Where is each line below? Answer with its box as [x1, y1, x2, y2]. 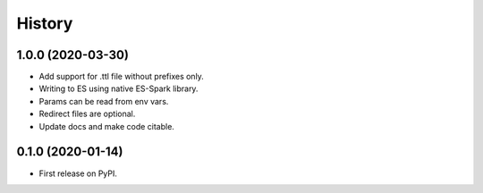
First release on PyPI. [38, 168, 118, 179]
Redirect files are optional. [38, 108, 136, 120]
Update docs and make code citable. [38, 121, 174, 131]
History [16, 13, 73, 33]
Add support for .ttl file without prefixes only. [38, 71, 205, 82]
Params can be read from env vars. [38, 96, 169, 106]
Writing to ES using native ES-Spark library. [38, 83, 199, 94]
